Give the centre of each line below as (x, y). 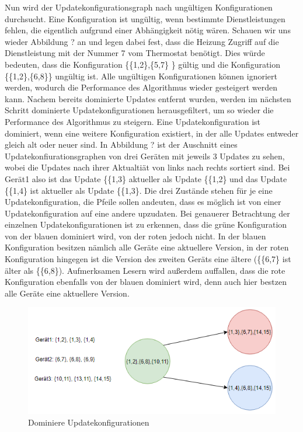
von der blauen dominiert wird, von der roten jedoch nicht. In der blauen (135, 236)
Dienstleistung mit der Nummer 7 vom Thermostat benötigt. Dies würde (135, 53)
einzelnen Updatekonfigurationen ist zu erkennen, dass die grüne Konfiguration (146, 224)
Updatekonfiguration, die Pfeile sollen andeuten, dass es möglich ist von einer (143, 202)
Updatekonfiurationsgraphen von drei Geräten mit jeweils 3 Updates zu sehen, (145, 156)
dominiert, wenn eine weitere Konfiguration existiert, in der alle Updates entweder (152, 133)
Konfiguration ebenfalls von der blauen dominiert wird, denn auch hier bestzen (146, 282)
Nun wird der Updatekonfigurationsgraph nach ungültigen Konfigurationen (139, 7)
